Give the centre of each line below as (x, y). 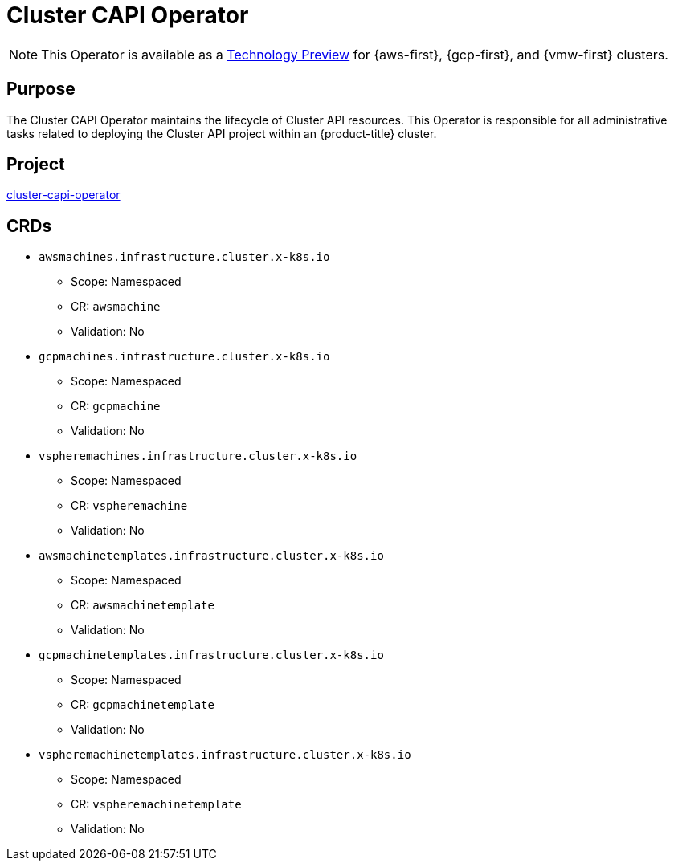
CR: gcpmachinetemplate (143, 705)
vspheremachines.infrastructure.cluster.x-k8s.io (198, 456)
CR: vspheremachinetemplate (156, 804)
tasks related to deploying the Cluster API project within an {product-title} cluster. (222, 133)
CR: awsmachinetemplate (143, 605)
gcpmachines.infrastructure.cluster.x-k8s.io (184, 357)
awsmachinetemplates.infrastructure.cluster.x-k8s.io (211, 556)
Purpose (41, 89)
